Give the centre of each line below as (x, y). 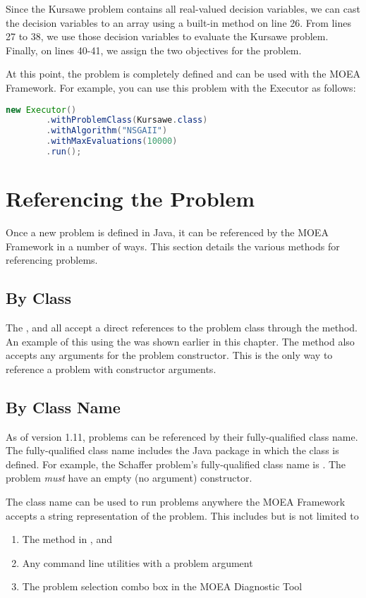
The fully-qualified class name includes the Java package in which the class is (172, 450)
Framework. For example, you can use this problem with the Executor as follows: (181, 87)
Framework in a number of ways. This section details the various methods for (173, 246)
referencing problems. (52, 260)
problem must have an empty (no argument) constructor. (129, 478)
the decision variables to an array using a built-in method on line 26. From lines (178, 22)
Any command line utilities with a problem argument (138, 562)
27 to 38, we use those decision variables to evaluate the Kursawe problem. (167, 36)
